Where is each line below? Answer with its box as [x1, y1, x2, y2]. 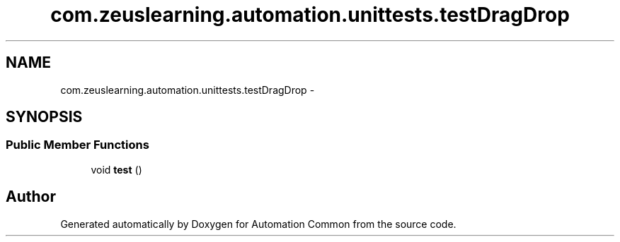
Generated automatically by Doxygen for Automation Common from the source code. [60, 217, 457, 230]
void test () [91, 163, 142, 176]
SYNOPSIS [6, 108, 83, 126]
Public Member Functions [6, 138, 149, 152]
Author [6, 188, 56, 206]
